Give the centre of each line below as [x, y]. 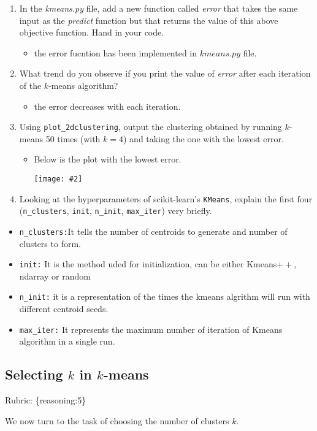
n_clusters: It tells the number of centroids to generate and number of [153, 231]
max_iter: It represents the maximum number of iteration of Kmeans [151, 329]
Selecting [34, 374]
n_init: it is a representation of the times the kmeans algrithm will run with [165, 296]
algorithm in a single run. [67, 341]
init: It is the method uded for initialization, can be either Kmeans [148, 264]
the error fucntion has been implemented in [116, 52]
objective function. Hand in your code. [92, 32]
